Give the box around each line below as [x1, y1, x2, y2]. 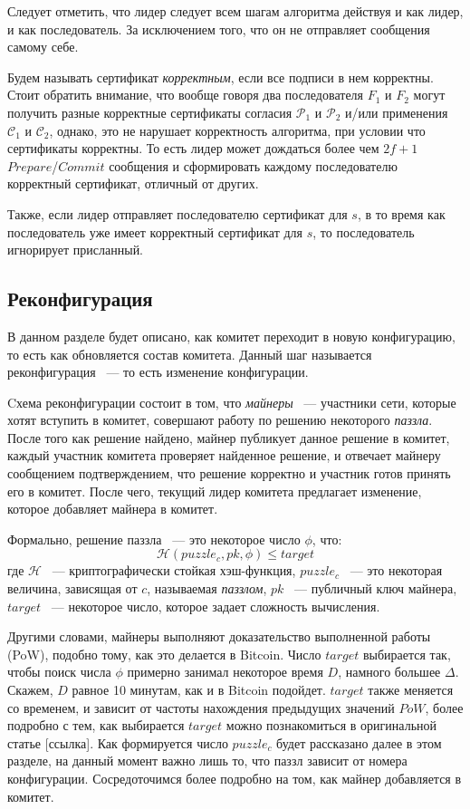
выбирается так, [362, 644, 451, 663]
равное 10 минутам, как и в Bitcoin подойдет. [72, 680, 326, 699]
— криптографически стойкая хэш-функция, [52, 561, 296, 580]
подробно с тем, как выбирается [7, 716, 185, 735]
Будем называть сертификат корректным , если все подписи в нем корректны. [7, 67, 434, 86]
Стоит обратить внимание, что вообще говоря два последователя [7, 85, 364, 104]
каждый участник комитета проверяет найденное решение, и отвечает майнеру [7, 446, 441, 465]
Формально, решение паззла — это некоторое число [7, 529, 301, 548]
